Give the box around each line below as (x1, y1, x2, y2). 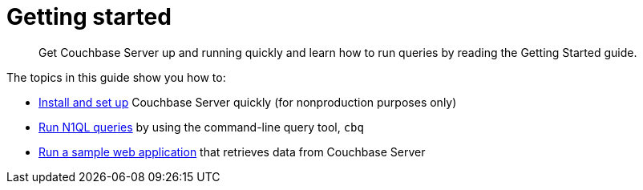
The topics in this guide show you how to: (6, 70, 226, 84)
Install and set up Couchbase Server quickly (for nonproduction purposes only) (38, 95, 457, 109)
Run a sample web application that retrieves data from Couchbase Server (38, 144, 426, 159)
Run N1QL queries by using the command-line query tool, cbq (38, 119, 364, 134)
